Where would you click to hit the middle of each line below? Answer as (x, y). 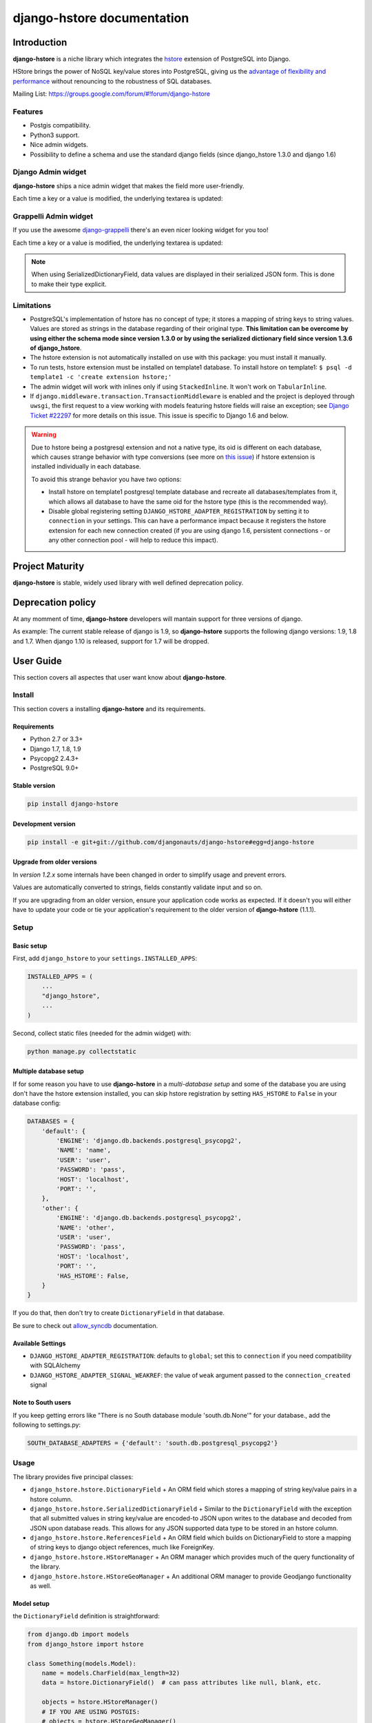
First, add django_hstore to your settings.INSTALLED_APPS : (105, 958)
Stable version (34, 786)
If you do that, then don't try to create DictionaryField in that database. (119, 1313)
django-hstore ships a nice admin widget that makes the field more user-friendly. (128, 185)
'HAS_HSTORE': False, (93, 1276)
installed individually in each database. (86, 467)
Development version (44, 824)
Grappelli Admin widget (53, 216)
